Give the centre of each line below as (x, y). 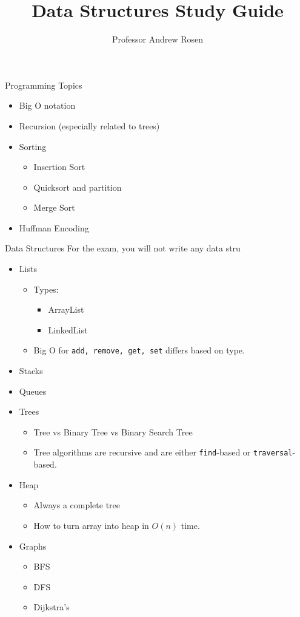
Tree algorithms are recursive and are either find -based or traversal (163, 452)
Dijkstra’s (52, 607)
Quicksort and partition (78, 187)
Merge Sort (54, 207)
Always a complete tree (77, 505)
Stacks (31, 371)
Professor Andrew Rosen (158, 39)
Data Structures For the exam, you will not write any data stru (123, 248)
